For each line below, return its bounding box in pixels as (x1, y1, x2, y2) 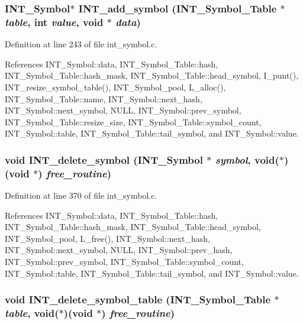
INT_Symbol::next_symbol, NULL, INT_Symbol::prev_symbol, (5, 104, 241, 116)
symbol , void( (215, 152, 279, 167)
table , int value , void (5, 14, 104, 29)
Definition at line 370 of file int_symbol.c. (5, 189, 157, 202)
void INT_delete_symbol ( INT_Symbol (5, 152, 203, 167)
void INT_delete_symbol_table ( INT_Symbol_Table (5, 292, 271, 307)
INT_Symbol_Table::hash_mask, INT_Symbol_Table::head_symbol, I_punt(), (5, 69, 299, 82)
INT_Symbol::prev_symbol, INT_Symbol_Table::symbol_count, (5, 255, 244, 267)
